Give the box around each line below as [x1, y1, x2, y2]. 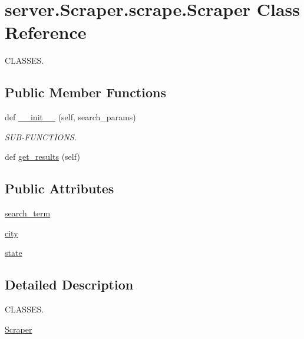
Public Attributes [5, 179, 114, 198]
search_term [5, 207, 51, 219]
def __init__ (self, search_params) [5, 111, 136, 123]
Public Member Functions [5, 83, 166, 101]
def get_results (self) [5, 150, 80, 163]
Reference [5, 20, 87, 44]
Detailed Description [5, 275, 134, 294]
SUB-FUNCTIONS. [5, 130, 77, 143]
